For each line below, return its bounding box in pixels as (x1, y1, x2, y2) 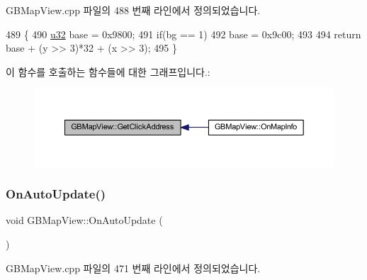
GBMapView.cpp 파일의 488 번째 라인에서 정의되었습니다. (6, 3, 261, 17)
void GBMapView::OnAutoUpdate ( (6, 213, 163, 228)
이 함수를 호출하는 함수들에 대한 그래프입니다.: (6, 64, 210, 79)
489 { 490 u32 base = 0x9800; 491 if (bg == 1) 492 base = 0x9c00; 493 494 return (6, 26, 361, 41)
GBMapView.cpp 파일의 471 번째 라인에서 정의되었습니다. (6, 260, 261, 275)
